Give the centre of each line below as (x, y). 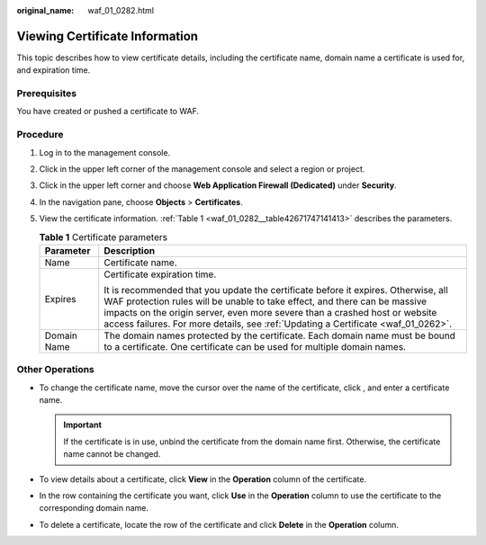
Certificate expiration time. (160, 274)
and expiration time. (54, 70)
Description (130, 250)
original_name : (45, 10)
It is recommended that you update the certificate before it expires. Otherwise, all (276, 290)
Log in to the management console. (105, 152)
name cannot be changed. (112, 454)
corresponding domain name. (94, 508)
